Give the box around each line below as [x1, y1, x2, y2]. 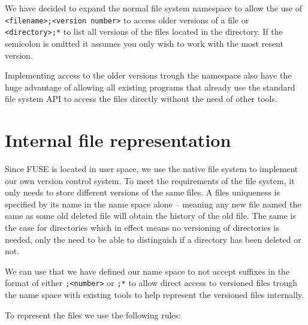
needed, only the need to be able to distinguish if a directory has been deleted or [5, 233, 301, 245]
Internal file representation [5, 128, 231, 152]
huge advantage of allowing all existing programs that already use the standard [5, 80, 295, 93]
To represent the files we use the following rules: [5, 308, 181, 321]
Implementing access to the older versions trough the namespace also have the [5, 69, 292, 82]
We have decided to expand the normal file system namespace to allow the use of [5, 2, 303, 14]
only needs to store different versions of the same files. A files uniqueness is [5, 186, 280, 198]
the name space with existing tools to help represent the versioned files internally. [5, 288, 304, 300]
